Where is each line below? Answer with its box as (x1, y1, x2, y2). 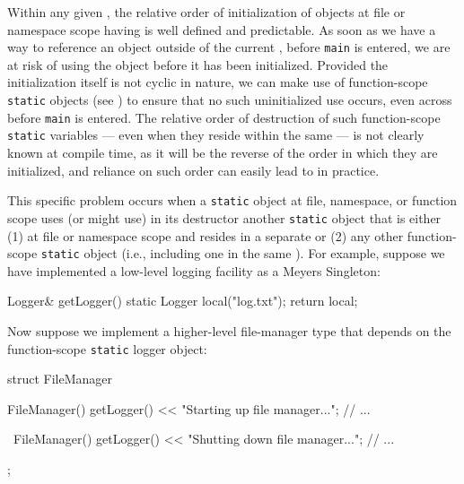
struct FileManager (7, 369, 113, 388)
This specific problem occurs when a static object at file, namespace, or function (7, 191, 458, 210)
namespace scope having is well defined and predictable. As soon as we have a (7, 20, 436, 39)
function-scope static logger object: (7, 339, 207, 358)
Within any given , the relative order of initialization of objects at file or (7, 3, 406, 21)
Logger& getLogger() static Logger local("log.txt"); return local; (7, 291, 358, 310)
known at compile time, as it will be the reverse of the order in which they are (7, 143, 438, 161)
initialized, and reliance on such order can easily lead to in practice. (7, 160, 380, 179)
